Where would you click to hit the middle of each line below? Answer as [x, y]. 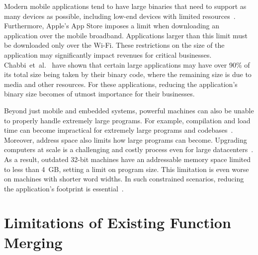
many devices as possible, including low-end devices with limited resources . [120, 16]
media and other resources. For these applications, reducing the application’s [121, 84]
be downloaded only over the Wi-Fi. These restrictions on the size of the [114, 45]
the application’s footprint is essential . [64, 188]
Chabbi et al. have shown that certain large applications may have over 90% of [127, 64]
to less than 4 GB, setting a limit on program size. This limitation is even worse [127, 169]
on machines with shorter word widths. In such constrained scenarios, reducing [124, 179]
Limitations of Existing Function [118, 222]
